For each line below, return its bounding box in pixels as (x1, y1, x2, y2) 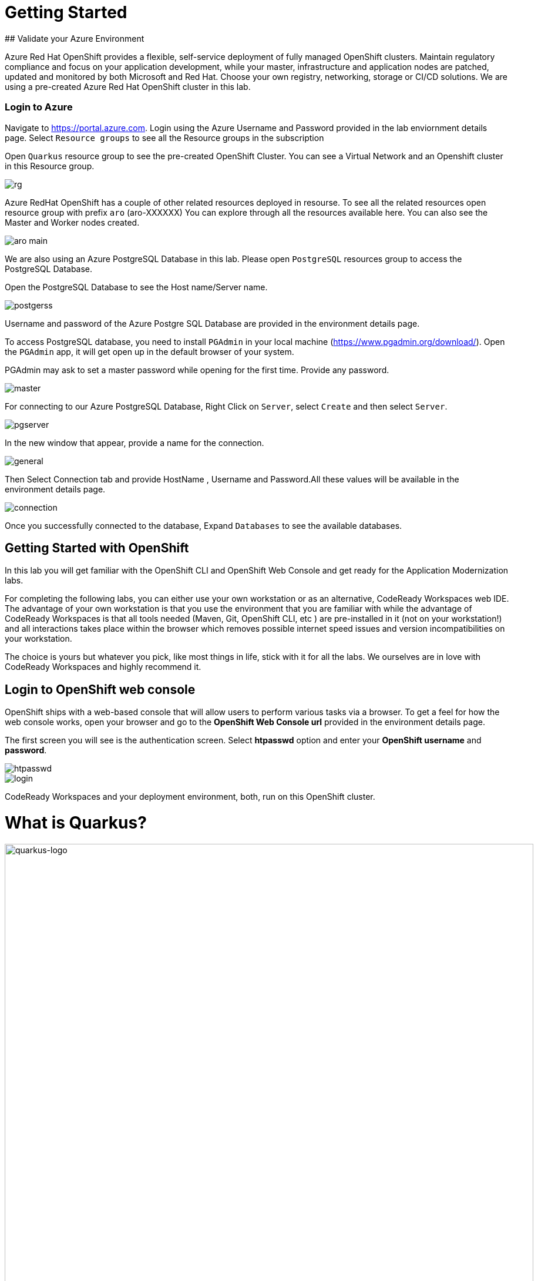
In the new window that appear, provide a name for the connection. (5, 437, 264, 448)
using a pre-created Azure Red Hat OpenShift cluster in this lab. (5, 81, 251, 92)
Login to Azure (5, 101, 73, 113)
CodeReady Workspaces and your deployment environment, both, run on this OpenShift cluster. (5, 792, 375, 802)
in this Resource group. (5, 160, 95, 171)
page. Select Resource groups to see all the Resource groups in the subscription (5, 132, 324, 143)
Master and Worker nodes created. (5, 217, 140, 227)
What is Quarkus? (5, 812, 147, 833)
